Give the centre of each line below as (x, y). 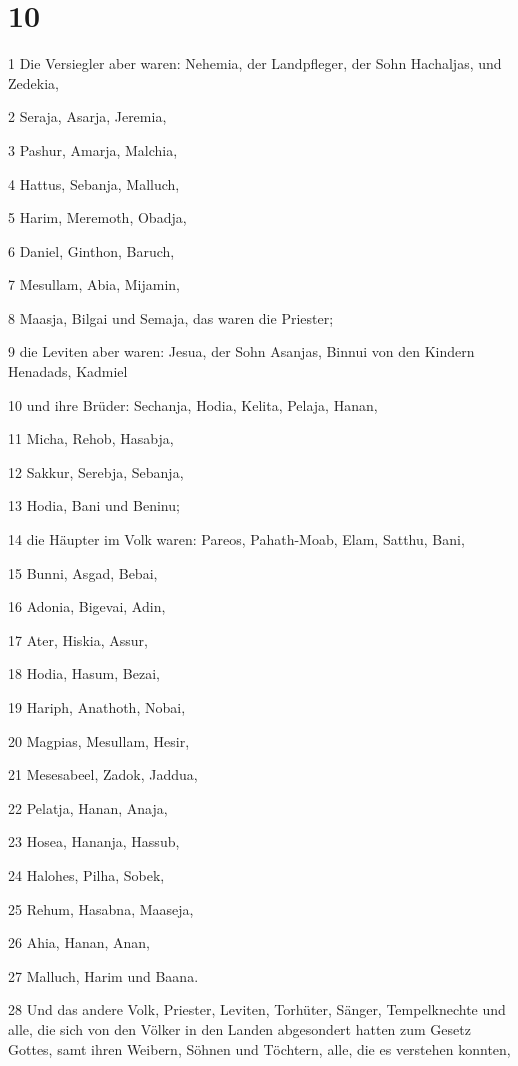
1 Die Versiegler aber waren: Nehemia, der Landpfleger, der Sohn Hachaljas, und (255, 63)
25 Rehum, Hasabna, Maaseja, (101, 908)
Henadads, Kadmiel (68, 371)
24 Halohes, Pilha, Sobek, (86, 874)
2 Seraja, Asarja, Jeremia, (87, 116)
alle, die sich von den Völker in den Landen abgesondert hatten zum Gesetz (239, 1028)
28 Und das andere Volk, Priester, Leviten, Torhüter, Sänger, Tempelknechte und (257, 1009)
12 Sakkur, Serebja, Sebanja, (96, 471)
